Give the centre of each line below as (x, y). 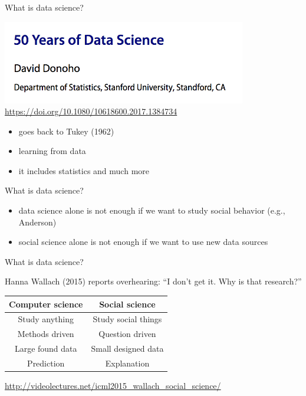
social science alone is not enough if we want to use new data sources (143, 242)
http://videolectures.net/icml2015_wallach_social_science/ (113, 386)
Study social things (127, 319)
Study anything (46, 319)
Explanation (127, 363)
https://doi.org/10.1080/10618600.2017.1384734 (91, 111)
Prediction (46, 363)
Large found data (46, 348)
